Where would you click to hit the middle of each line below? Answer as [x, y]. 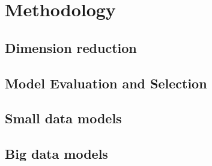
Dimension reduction [71, 47]
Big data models [56, 154]
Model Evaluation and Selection [106, 83]
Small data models [63, 118]
